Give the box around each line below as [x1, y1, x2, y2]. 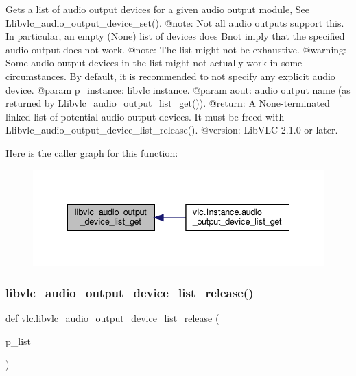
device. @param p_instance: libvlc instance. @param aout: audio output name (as [5, 82, 351, 97]
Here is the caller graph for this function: [5, 145, 178, 160]
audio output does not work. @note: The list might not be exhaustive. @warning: [5, 42, 346, 56]
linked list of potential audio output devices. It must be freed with [5, 109, 285, 123]
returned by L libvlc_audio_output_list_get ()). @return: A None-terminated [5, 96, 330, 110]
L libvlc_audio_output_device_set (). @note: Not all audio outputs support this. [5, 15, 344, 29]
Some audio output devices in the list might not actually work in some [5, 55, 302, 70]
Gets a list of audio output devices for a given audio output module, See [5, 2, 309, 16]
